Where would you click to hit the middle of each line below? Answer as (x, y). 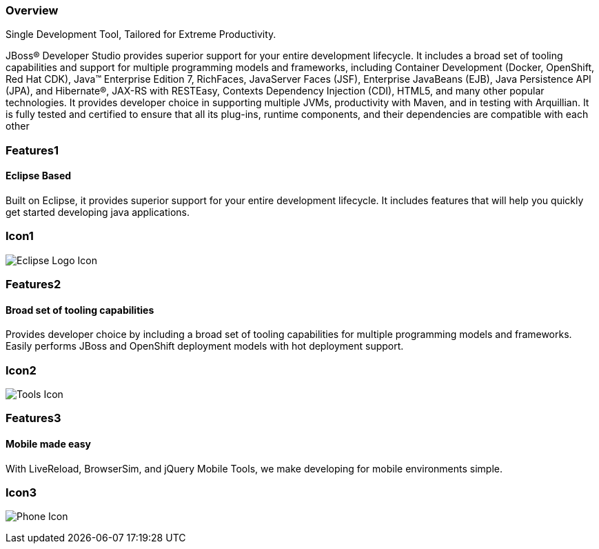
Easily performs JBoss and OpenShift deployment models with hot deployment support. (205, 346)
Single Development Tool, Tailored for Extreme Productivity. (141, 34)
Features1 (32, 150)
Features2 (33, 285)
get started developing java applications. (98, 212)
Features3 (33, 418)
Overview (32, 10)
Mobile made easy (48, 444)
